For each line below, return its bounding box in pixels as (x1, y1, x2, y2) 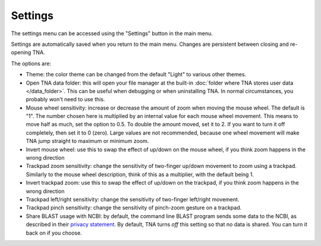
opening (11, 49, 32, 56)
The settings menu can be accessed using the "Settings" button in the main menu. (11, 30, 213, 37)
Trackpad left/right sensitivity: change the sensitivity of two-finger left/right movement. (26, 195, 240, 203)
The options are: (11, 60, 52, 67)
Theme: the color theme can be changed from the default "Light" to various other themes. (26, 71, 247, 78)
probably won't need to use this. (26, 96, 105, 103)
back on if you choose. (26, 229, 83, 236)
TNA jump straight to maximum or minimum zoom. (26, 138, 149, 145)
